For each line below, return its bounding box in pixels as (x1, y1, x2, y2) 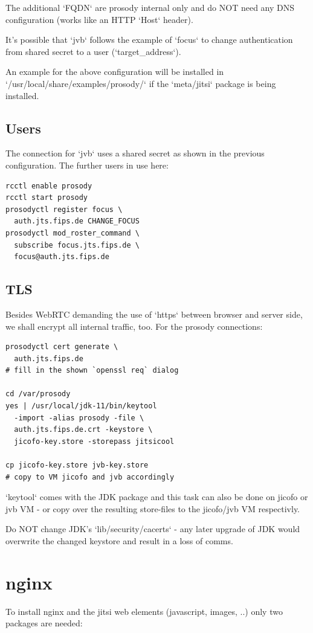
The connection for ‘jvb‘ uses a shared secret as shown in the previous (5, 147, 265, 159)
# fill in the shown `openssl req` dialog (5, 366, 179, 375)
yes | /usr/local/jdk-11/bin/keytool (5, 402, 157, 411)
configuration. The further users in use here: (5, 158, 169, 171)
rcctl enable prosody (5, 181, 92, 190)
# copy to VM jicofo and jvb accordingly (5, 472, 175, 481)
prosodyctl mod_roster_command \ (5, 228, 140, 237)
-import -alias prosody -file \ (14, 413, 144, 422)
